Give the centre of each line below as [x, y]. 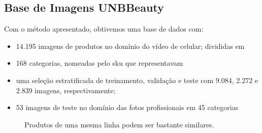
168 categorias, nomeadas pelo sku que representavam [100, 63]
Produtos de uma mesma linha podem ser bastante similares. [119, 124]
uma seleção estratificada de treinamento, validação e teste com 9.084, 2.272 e [137, 80]
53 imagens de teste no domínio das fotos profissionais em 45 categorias [127, 107]
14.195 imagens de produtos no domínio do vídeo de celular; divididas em [130, 46]
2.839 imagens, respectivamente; [66, 90]
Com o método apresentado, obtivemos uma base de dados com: [104, 29]
